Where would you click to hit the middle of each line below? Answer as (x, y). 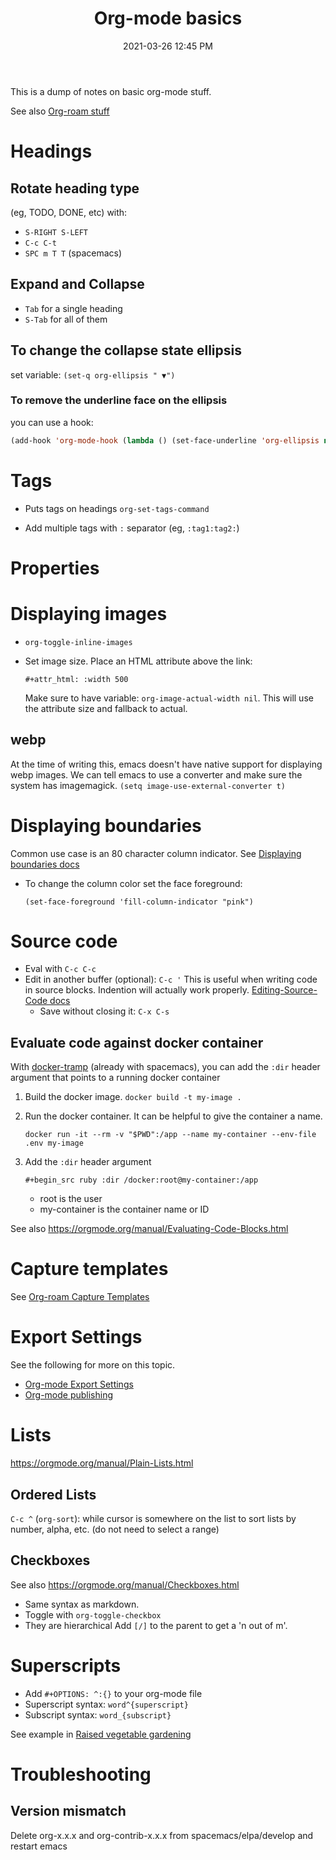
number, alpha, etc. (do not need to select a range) (115, 1529)
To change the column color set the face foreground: (133, 883)
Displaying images (89, 614)
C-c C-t (40, 243)
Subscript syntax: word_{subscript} (98, 1714)
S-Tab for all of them (66, 319)
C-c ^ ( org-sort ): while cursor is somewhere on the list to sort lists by (153, 1518)
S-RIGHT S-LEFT (56, 232)
